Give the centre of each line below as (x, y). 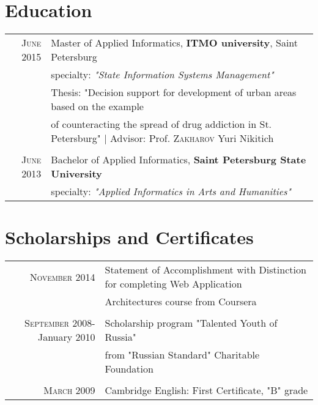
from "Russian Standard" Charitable (182, 355)
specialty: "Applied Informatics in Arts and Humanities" (171, 191)
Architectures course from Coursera (181, 302)
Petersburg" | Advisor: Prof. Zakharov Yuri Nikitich (162, 138)
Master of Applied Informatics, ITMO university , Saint (174, 43)
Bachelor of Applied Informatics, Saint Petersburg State (179, 160)
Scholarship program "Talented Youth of (191, 323)
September (47, 323)
